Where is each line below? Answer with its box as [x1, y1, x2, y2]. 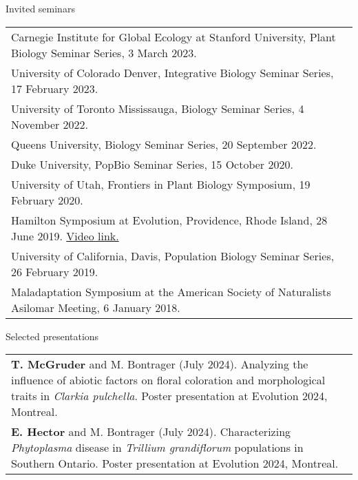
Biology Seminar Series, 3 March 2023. [11, 44, 197, 61]
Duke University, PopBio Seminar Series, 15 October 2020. [11, 156, 293, 172]
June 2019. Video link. [11, 227, 119, 244]
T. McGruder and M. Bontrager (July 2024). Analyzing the [11, 356, 308, 373]
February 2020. [11, 191, 83, 208]
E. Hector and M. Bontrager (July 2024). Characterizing [11, 424, 291, 440]
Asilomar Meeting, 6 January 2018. [11, 299, 180, 315]
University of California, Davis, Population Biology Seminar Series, [11, 247, 335, 264]
